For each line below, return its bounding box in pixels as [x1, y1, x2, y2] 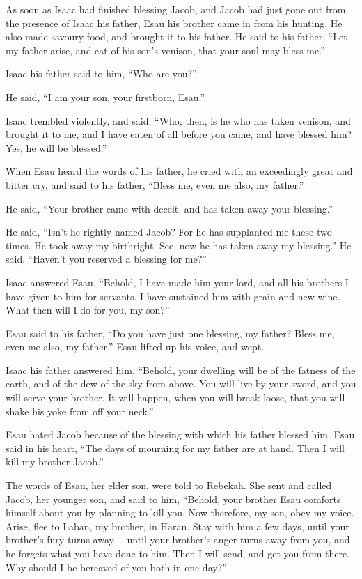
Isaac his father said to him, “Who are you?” [6, 66, 197, 81]
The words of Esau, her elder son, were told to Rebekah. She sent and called [6, 478, 332, 493]
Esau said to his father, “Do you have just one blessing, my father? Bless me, [6, 325, 335, 340]
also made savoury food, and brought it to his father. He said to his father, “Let [6, 29, 347, 44]
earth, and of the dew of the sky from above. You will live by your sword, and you [6, 376, 356, 391]
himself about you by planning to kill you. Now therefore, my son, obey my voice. [6, 505, 354, 520]
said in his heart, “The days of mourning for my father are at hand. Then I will [6, 440, 345, 455]
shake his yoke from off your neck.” [6, 403, 154, 418]
